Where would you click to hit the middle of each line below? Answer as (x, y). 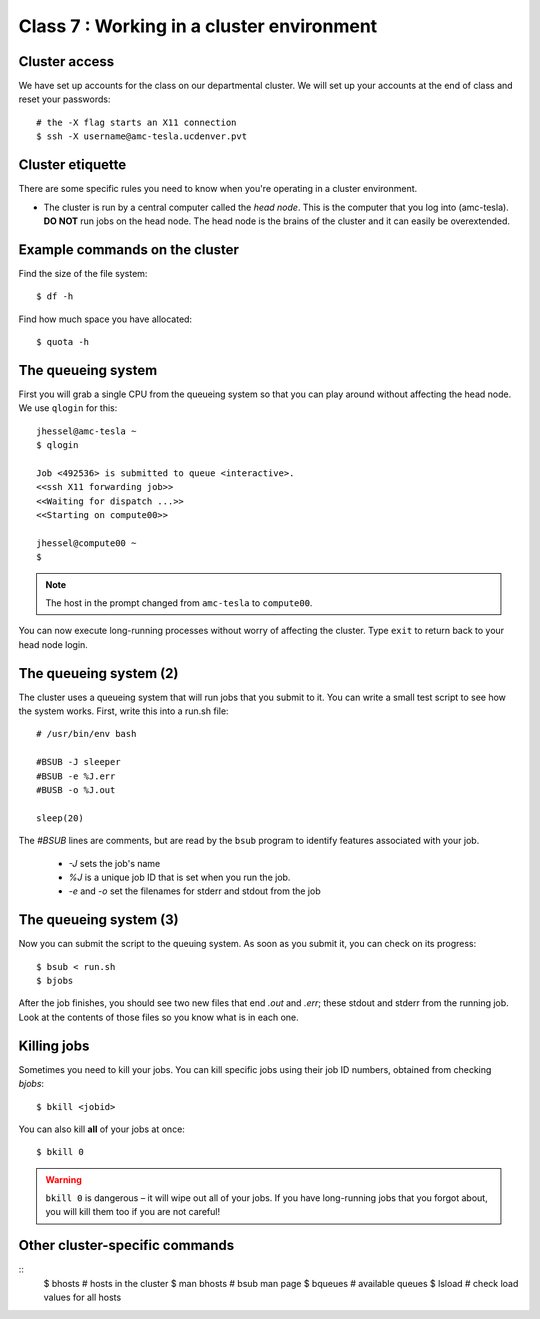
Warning (63, 1179)
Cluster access (66, 61)
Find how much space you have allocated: (105, 319)
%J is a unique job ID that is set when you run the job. (179, 877)
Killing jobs (54, 1045)
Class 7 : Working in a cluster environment (198, 26)
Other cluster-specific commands (126, 1245)
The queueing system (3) (98, 920)
